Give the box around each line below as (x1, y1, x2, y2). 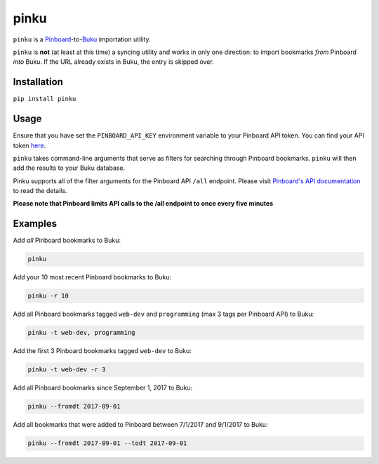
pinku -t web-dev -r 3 (27, 366, 106, 373)
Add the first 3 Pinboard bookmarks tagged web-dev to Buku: (13, 347, 192, 355)
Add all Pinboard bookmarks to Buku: (13, 236, 121, 245)
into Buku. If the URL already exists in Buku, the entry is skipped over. (13, 58, 214, 66)
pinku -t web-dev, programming (27, 329, 136, 337)
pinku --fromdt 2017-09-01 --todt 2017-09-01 (27, 439, 187, 447)
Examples (13, 218, 58, 230)
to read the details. (13, 187, 67, 195)
